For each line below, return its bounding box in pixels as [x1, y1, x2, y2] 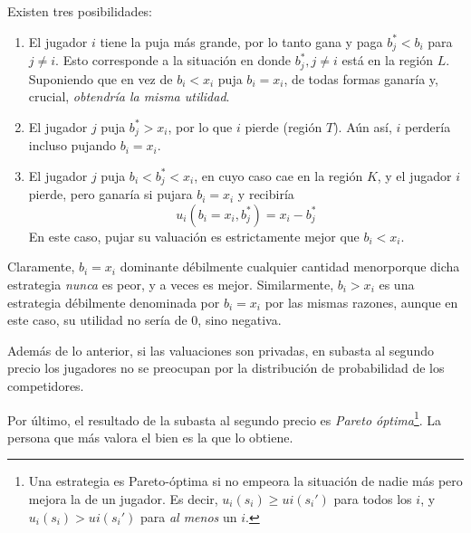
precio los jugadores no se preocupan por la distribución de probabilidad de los [7, 358, 445, 377]
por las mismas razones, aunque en [264, 292, 458, 311]
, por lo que [168, 117, 233, 136]
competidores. [7, 376, 84, 395]
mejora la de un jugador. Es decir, [28, 489, 218, 508]
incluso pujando [28, 136, 116, 155]
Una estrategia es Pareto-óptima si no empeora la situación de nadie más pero [28, 471, 463, 490]
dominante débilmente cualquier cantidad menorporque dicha [120, 257, 460, 276]
